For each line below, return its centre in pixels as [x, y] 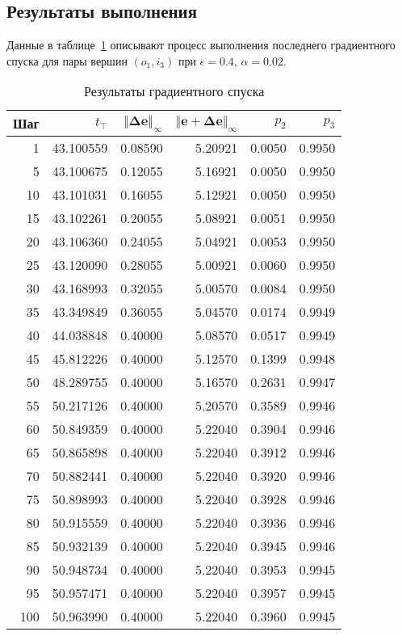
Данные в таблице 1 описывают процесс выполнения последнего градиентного [201, 45]
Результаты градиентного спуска [174, 91]
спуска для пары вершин [67, 60]
